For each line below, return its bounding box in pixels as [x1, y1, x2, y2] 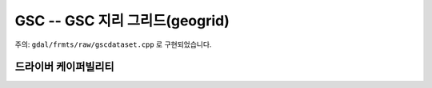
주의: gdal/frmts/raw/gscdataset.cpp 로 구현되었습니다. [14, 40, 212, 49]
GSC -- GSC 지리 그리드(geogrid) [14, 12, 230, 29]
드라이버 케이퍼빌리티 [14, 60, 115, 74]
